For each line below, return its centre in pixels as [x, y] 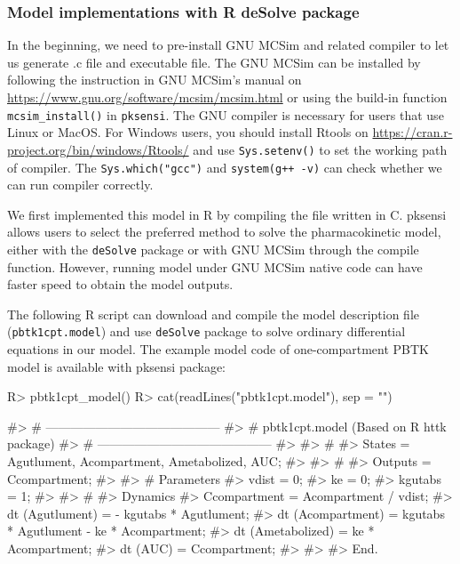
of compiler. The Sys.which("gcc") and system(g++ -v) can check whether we [225, 167]
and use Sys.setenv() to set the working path [320, 149]
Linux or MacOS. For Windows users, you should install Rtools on [188, 132]
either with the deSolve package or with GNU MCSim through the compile [213, 249]
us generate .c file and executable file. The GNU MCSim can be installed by [214, 62]
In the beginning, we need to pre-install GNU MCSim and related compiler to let [228, 45]
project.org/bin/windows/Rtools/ [98, 149]
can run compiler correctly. [80, 185]
